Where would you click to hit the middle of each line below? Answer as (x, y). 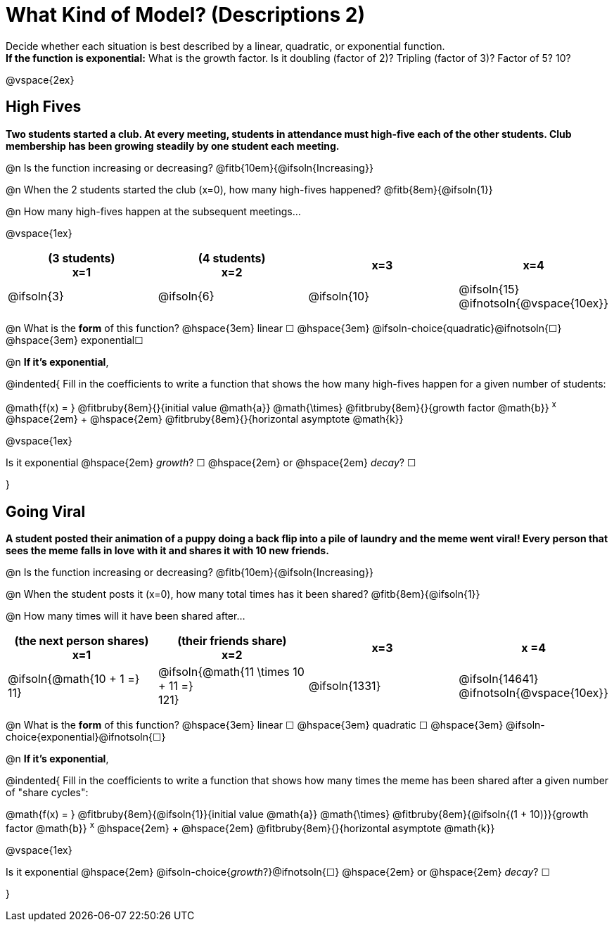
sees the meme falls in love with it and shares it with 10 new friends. (167, 551)
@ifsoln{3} (36, 296)
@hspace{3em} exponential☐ (75, 340)
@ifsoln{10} (339, 296)
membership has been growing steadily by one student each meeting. (173, 146)
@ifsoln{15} (489, 289)
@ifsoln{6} (186, 296)
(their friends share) (232, 641)
